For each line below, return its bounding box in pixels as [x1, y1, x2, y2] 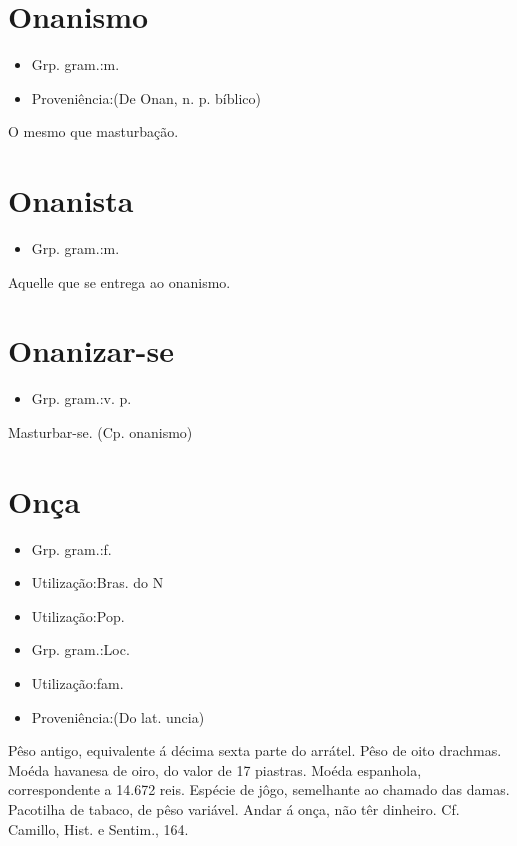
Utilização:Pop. [31, 605, 125, 626]
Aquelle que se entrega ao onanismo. [8, 271, 231, 292]
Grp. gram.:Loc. [31, 639, 130, 660]
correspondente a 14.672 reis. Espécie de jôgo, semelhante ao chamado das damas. [8, 779, 510, 800]
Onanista [8, 180, 134, 221]
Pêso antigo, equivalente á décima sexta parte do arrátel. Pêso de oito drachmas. [8, 740, 502, 761]
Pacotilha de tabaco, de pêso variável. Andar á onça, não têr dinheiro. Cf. [8, 799, 460, 819]
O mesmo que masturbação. [8, 121, 179, 142]
